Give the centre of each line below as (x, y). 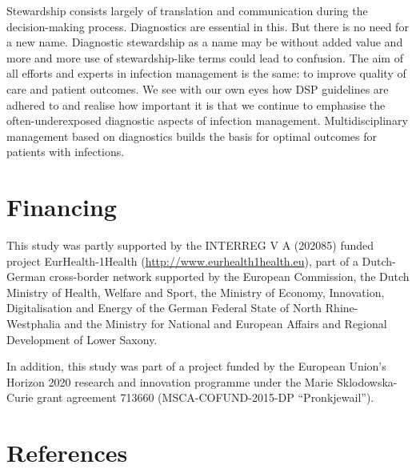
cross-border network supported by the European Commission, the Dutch (229, 277)
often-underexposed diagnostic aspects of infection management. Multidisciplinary (207, 120)
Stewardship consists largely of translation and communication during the (187, 10)
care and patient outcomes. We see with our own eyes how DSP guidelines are (198, 88)
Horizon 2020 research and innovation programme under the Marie (170, 381)
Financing (62, 207)
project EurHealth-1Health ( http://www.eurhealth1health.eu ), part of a (182, 261)
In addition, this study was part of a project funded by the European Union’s (196, 366)
